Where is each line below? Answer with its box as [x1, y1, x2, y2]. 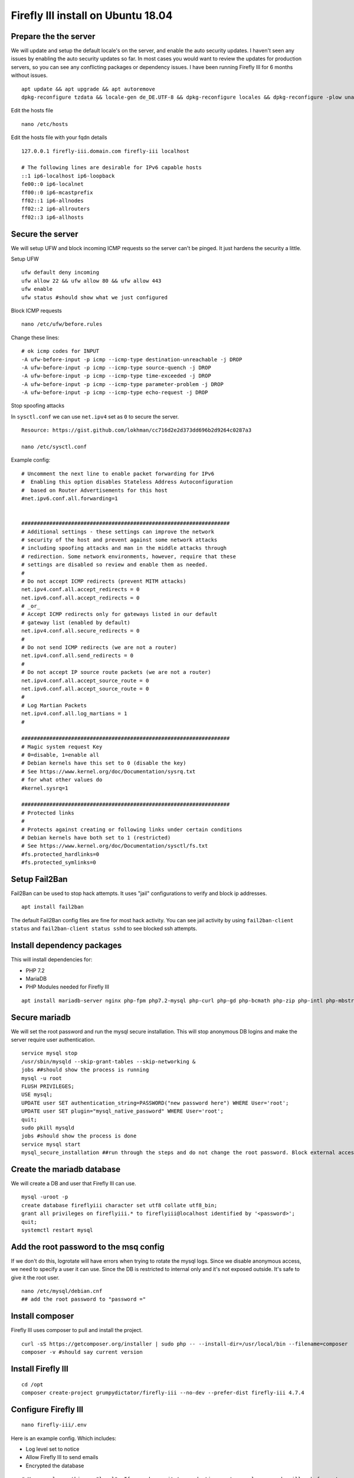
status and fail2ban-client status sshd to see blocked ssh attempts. [11, 925, 198, 932]
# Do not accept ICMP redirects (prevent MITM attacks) [21, 578, 186, 585]
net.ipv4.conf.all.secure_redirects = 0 [21, 627, 140, 634]
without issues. [11, 72, 48, 79]
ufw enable [21, 286, 53, 293]
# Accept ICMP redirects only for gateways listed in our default [21, 611, 218, 618]
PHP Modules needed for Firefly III [25, 983, 109, 990]
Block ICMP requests [11, 307, 62, 314]
